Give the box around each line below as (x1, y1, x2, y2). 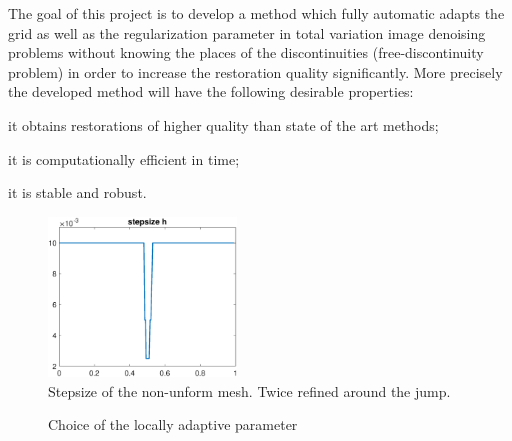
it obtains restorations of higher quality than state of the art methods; (8, 114, 439, 135)
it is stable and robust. (8, 182, 147, 203)
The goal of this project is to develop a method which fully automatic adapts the (8, 3, 505, 23)
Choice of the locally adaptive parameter (48, 414, 298, 435)
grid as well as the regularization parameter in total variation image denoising (8, 22, 486, 43)
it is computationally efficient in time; (8, 148, 240, 169)
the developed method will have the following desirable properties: (8, 81, 414, 102)
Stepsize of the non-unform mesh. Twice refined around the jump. (48, 380, 451, 401)
